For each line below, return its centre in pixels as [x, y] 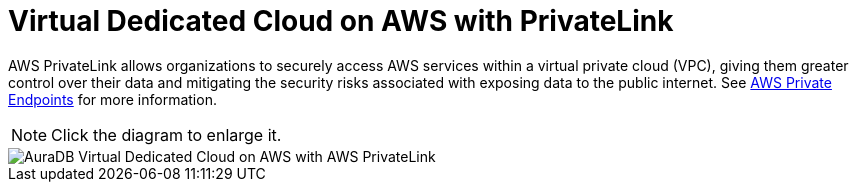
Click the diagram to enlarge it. [166, 134]
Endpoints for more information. [112, 99]
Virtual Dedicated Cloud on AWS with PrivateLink [341, 21]
